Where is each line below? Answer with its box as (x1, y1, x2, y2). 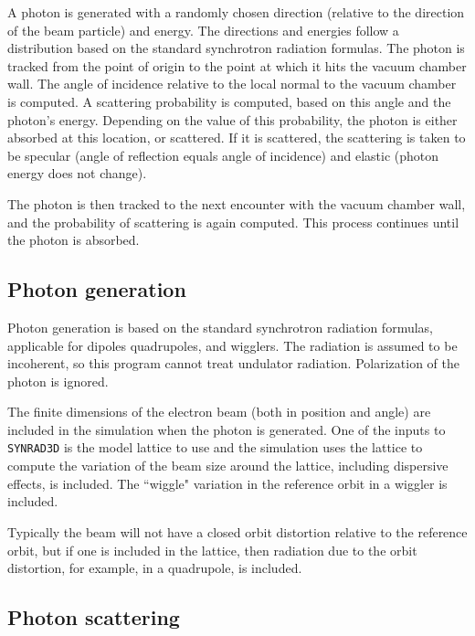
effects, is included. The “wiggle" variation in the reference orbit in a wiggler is (7, 473, 448, 493)
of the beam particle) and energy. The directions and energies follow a (7, 20, 399, 39)
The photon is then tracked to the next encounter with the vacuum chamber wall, (7, 194, 466, 213)
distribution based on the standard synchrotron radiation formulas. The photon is (7, 38, 465, 58)
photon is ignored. (7, 371, 109, 390)
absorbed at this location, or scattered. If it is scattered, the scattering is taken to (7, 128, 466, 147)
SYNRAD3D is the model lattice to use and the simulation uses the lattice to (7, 438, 423, 457)
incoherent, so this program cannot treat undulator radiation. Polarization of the (7, 354, 459, 373)
